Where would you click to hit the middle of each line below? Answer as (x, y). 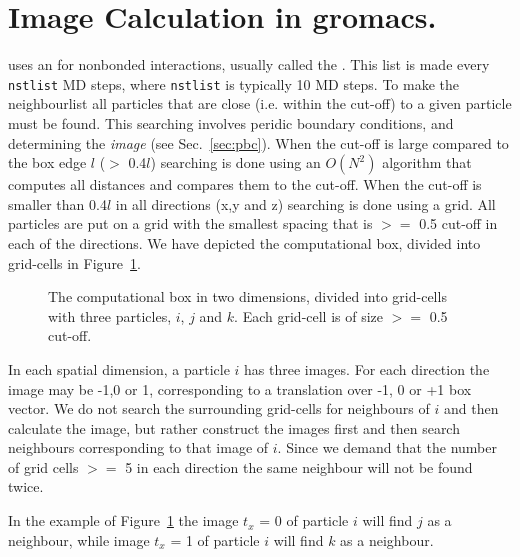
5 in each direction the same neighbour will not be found (299, 466)
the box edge (47, 162)
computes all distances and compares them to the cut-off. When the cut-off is (245, 184)
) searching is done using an (235, 162)
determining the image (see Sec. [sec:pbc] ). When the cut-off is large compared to (258, 142)
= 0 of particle (304, 520)
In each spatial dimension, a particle (119, 368)
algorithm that (427, 162)
